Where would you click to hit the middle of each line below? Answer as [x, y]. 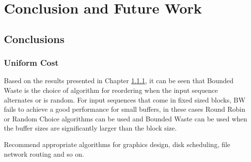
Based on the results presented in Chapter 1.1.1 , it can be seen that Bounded [119, 81]
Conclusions [34, 38]
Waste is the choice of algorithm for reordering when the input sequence [111, 90]
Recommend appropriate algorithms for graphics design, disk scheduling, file [117, 144]
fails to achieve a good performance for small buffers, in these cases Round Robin [125, 109]
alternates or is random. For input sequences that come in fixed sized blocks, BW [125, 99]
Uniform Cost [31, 63]
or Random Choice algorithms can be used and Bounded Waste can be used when [126, 118]
